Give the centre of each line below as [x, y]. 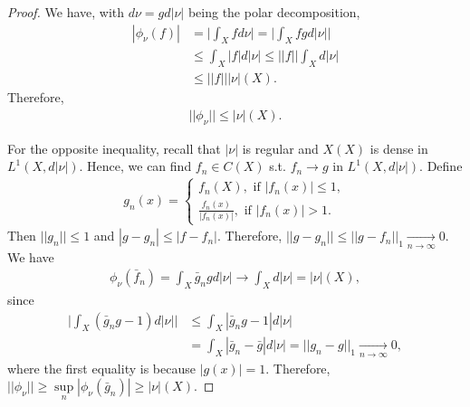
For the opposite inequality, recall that [114, 148]
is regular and [280, 148]
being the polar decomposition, [274, 12]
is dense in [399, 148]
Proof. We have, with [66, 12]
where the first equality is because [101, 368]
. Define [441, 166]
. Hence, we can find [135, 166]
